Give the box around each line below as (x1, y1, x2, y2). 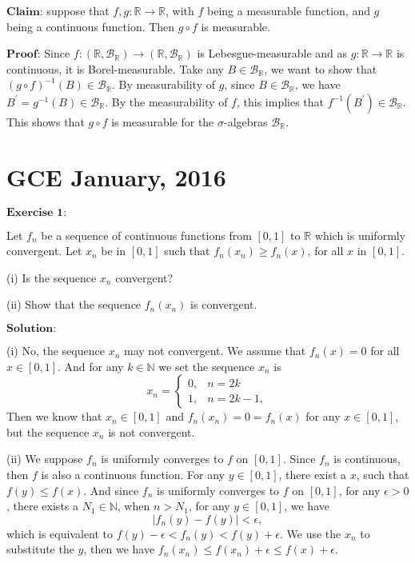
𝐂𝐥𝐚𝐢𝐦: (6, 6, 43, 18)
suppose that (46, 2, 110, 18)
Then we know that (6, 408, 102, 425)
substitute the (6, 541, 74, 557)
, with (166, 2, 194, 18)
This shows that (6, 113, 85, 130)
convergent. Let (6, 242, 82, 259)
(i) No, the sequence (6, 342, 105, 359)
